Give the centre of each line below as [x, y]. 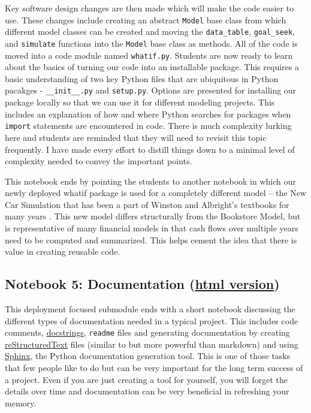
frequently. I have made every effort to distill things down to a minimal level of [150, 149]
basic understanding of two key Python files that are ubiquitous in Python [142, 78]
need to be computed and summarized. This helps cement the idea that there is [151, 239]
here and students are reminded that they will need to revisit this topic [136, 137]
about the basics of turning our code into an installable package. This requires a [152, 67]
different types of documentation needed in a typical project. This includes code [152, 320]
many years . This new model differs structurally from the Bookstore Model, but [153, 216]
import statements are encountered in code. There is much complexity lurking [148, 126]
